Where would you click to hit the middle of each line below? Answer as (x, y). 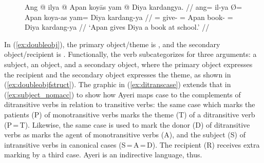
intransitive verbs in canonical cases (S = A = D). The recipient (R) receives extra (132, 144)
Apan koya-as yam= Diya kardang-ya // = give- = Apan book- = (129, 17)
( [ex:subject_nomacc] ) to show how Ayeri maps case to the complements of (122, 94)
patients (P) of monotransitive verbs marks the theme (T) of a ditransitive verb (130, 114)
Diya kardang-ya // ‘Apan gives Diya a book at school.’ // (117, 27)
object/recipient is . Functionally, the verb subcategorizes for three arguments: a (130, 54)
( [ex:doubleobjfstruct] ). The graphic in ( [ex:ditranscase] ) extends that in (118, 84)
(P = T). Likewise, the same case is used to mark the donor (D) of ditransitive (127, 124)
